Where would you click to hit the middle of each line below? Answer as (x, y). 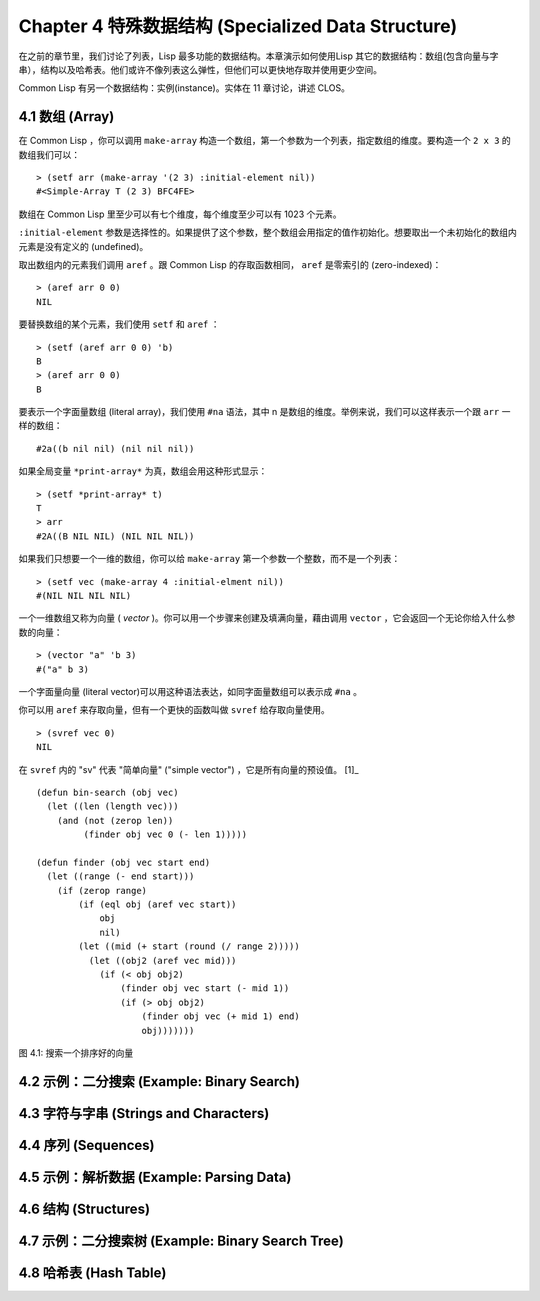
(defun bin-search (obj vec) (107, 792)
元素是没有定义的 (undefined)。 (83, 246)
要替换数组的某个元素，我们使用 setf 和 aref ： (119, 324)
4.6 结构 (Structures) (84, 1208)
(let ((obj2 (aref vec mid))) (162, 960)
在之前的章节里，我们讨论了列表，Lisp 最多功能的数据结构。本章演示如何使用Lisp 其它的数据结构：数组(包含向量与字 (258, 56)
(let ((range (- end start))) (120, 876)
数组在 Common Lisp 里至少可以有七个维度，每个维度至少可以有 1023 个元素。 (180, 214)
